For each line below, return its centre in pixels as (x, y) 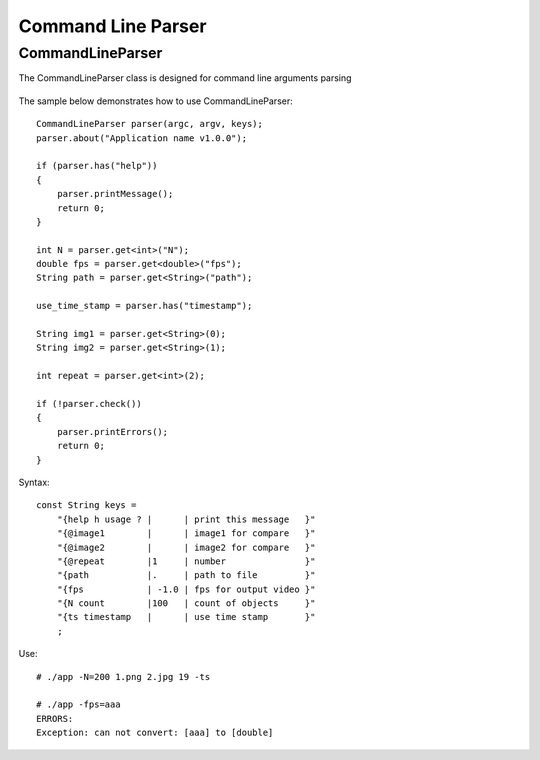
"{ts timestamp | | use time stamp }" (186, 617)
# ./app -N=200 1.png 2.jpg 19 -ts (123, 676)
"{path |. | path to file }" (186, 575)
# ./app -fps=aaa (78, 704)
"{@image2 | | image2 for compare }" (186, 547)
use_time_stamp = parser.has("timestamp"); (144, 306)
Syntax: (34, 482)
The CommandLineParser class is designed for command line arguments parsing (185, 78)
